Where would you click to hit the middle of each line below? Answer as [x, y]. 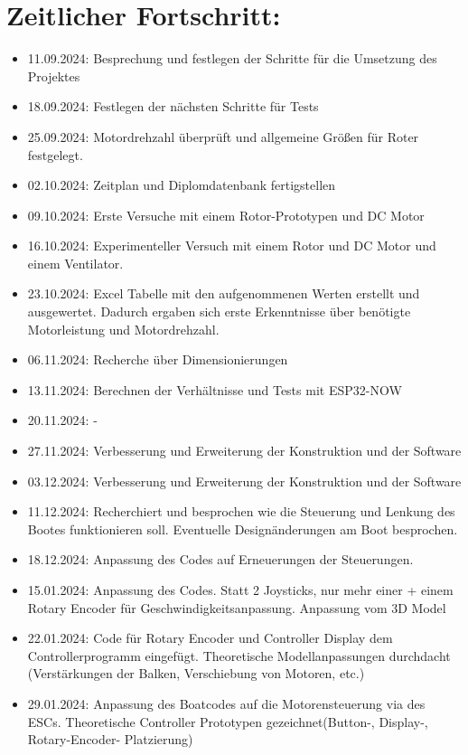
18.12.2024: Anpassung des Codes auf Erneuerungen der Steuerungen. [220, 559]
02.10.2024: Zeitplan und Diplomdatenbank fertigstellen [182, 185]
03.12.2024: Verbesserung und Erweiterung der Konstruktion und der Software [244, 481]
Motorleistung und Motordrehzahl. [123, 329]
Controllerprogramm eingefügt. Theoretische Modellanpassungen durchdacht [239, 655]
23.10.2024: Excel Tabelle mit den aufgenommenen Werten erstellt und [224, 293]
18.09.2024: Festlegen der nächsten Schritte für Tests [173, 106]
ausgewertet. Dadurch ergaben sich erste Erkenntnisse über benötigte [219, 311]
